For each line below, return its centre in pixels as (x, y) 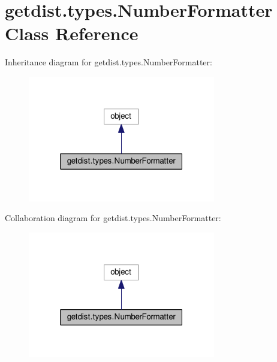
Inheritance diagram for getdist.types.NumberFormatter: (109, 62)
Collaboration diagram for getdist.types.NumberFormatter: (113, 218)
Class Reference (72, 33)
